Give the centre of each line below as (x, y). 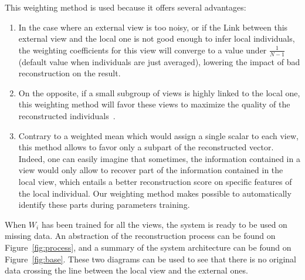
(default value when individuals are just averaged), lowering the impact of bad (159, 61)
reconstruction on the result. (70, 73)
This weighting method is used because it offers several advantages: (126, 7)
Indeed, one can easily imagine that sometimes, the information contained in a (159, 158)
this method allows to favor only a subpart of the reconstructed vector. (146, 147)
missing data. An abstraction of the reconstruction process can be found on (140, 236)
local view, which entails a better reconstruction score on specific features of (155, 181)
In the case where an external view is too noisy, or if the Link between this (153, 27)
